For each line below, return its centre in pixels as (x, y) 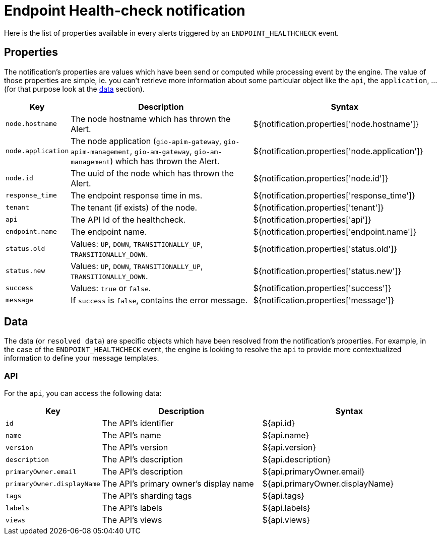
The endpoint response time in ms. (137, 195)
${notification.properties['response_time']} (334, 195)
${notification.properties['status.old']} (325, 249)
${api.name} (286, 435)
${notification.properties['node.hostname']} (336, 124)
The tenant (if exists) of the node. (134, 207)
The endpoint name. (109, 231)
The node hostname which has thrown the (151, 119)
